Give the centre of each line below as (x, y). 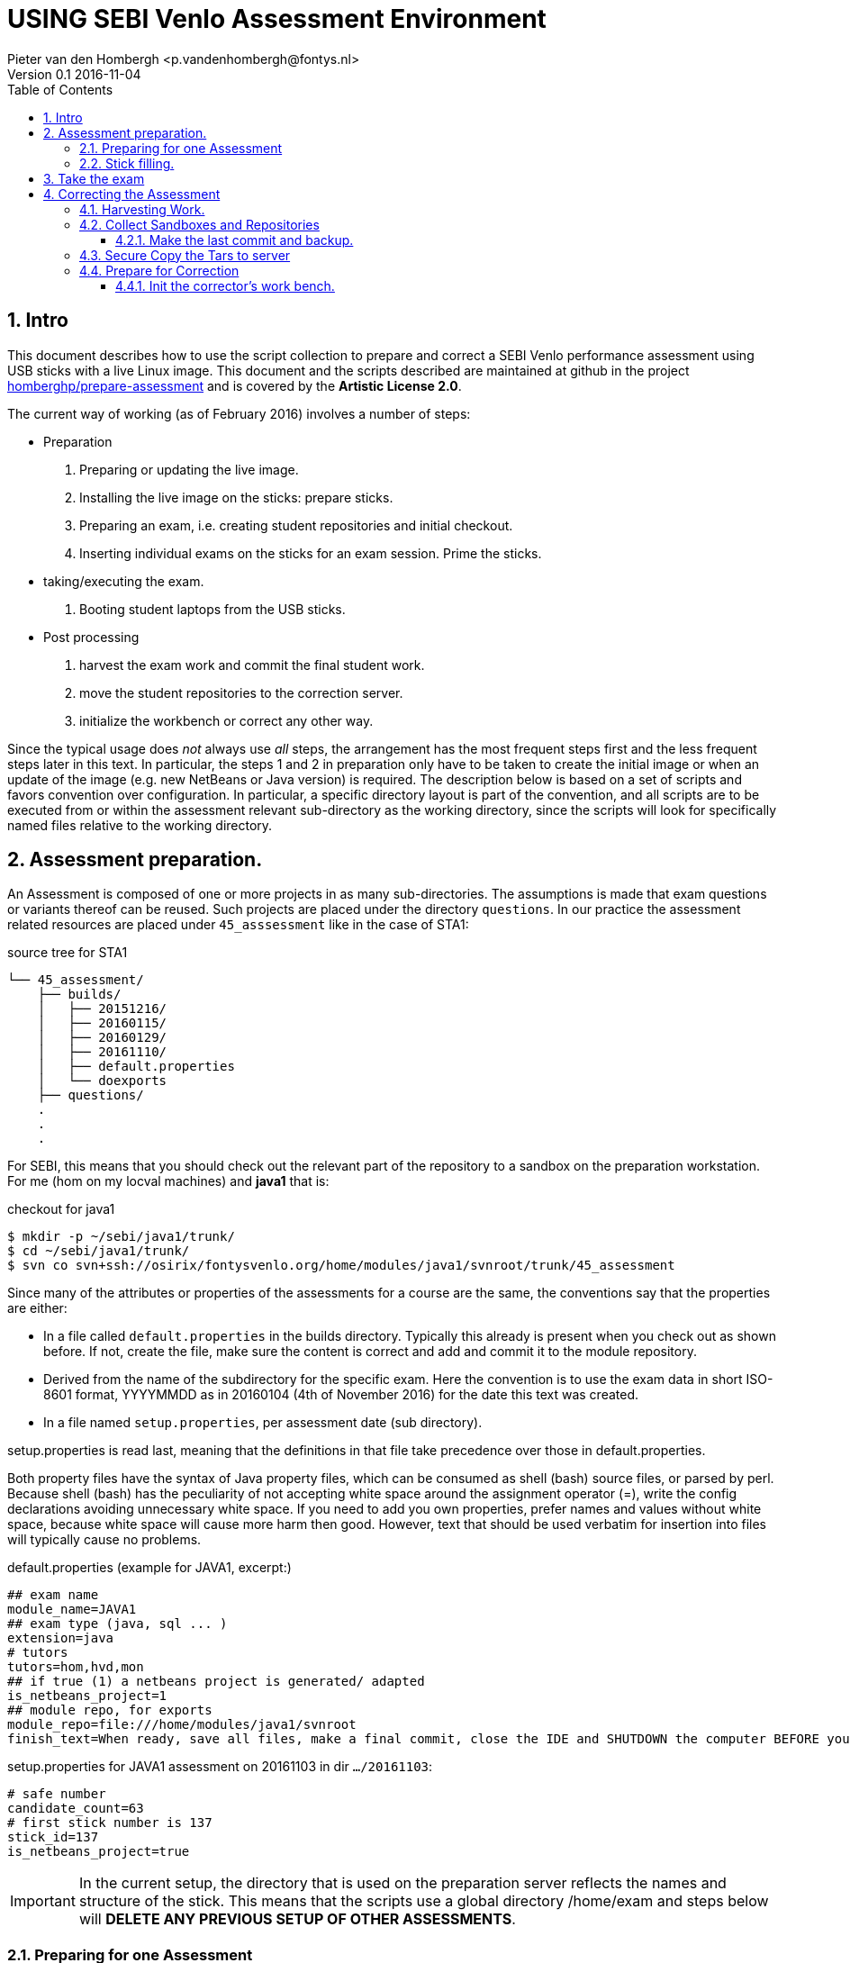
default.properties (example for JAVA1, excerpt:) (149, 1568)
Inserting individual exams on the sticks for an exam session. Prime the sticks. (311, 553)
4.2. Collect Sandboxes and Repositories (199, 224)
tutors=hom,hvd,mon (76, 1667)
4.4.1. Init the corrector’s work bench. (225, 285)
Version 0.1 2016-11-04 (74, 74)
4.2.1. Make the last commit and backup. (235, 240)
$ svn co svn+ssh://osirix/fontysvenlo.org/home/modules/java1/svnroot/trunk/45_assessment (341, 1266)
